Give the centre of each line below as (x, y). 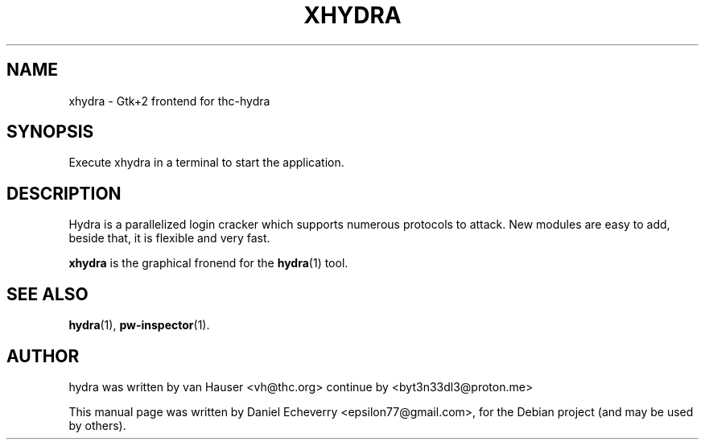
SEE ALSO (47, 294)
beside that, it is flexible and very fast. (169, 238)
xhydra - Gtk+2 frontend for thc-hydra (169, 101)
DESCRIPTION (64, 193)
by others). (97, 425)
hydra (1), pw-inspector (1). (139, 325)
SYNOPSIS (50, 132)
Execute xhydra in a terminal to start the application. (206, 163)
